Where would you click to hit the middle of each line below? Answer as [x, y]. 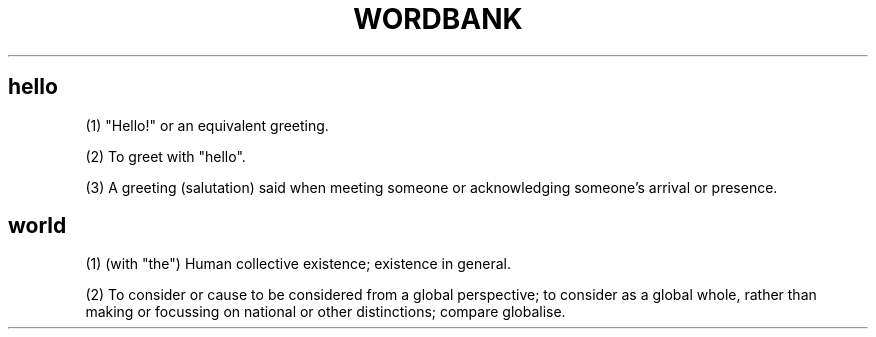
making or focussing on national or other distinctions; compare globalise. [325, 312]
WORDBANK [438, 19]
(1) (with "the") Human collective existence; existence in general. [298, 264]
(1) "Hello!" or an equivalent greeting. [207, 125]
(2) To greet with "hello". [165, 156]
